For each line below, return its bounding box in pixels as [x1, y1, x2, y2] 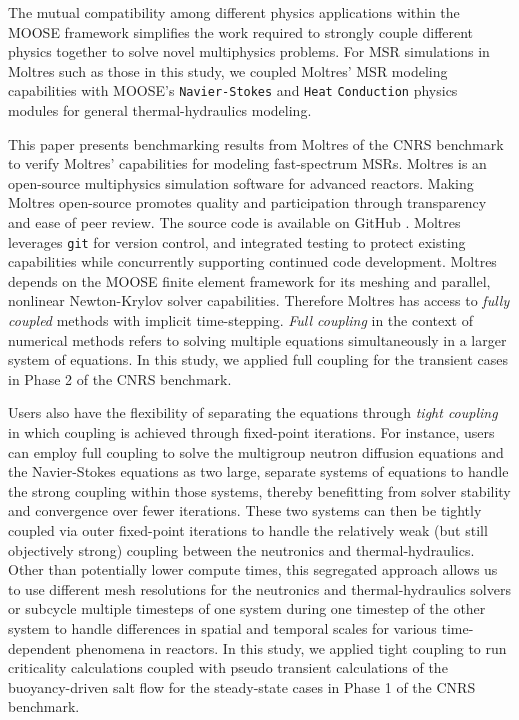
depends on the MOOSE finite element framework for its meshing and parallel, [8, 270, 491, 291]
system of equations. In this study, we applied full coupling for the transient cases [8, 349, 509, 370]
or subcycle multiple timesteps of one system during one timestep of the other [8, 598, 486, 619]
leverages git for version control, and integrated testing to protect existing [8, 231, 466, 252]
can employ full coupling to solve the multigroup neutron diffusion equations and [8, 441, 504, 462]
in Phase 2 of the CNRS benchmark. [8, 368, 232, 389]
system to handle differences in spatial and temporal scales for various [8, 617, 437, 638]
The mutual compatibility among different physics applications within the [8, 2, 460, 22]
